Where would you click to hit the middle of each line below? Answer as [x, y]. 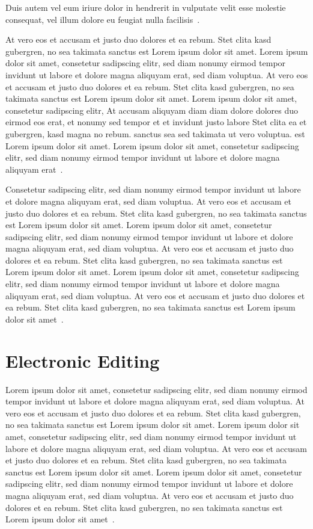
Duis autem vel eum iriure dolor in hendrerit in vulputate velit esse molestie [146, 7]
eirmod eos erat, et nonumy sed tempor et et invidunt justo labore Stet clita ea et [156, 122]
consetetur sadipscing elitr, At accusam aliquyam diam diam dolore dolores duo [152, 110]
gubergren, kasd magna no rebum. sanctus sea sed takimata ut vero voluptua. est [155, 133]
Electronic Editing [83, 360]
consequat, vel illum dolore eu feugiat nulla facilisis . [103, 19]
